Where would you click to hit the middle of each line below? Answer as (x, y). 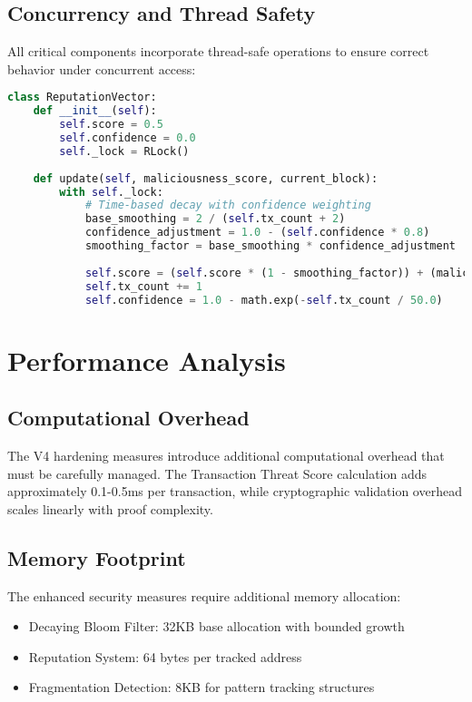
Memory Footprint (97, 557)
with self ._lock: (111, 192)
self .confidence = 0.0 (128, 138)
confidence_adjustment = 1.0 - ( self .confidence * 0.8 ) (257, 233)
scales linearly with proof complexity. (110, 508)
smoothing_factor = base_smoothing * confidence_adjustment (270, 246)
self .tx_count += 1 (143, 286)
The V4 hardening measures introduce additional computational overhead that (226, 455)
